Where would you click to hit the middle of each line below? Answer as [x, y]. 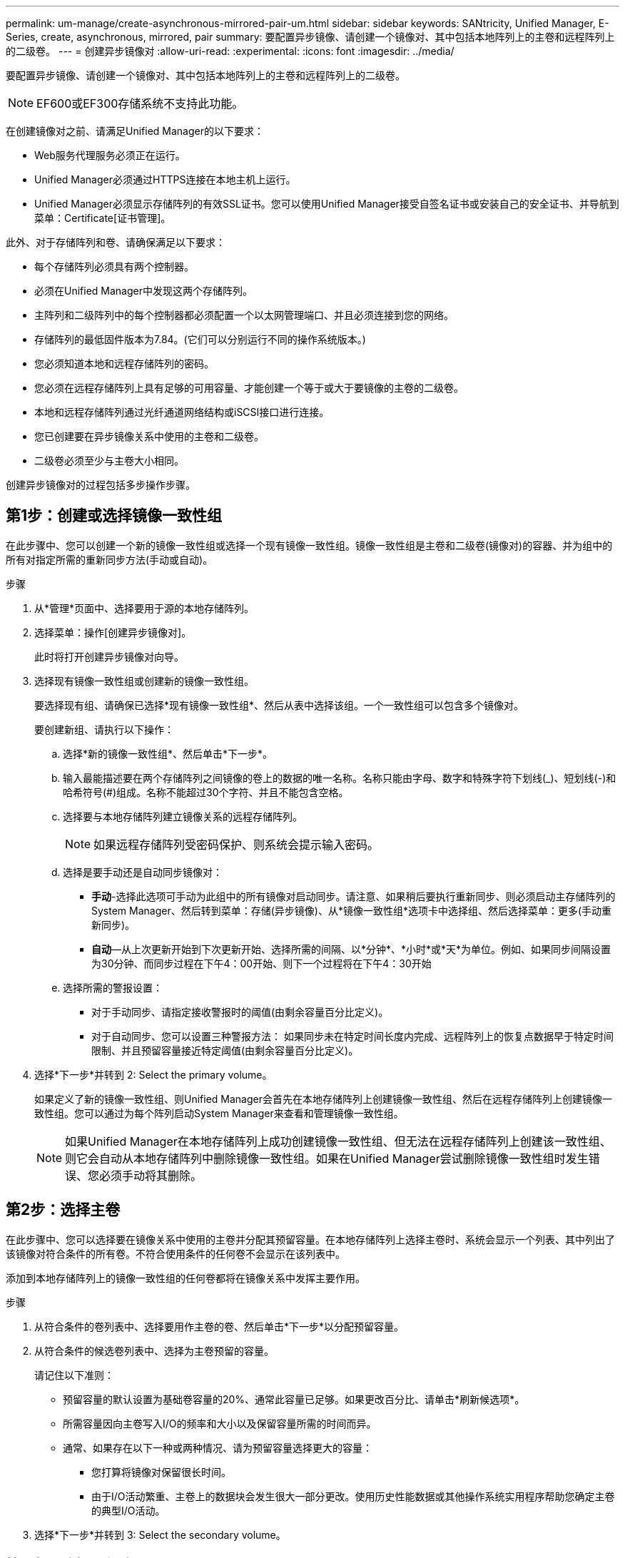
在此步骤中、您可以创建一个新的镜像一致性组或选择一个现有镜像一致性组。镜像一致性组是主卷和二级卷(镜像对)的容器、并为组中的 [309, 545]
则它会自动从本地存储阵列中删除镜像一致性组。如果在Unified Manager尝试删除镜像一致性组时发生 [327, 1158]
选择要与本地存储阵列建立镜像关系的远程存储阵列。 [183, 816]
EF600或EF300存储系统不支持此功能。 [140, 103]
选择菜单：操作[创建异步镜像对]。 [113, 632]
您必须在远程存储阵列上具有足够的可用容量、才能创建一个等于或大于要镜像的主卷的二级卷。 [249, 388]
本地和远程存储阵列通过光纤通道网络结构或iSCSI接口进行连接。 [182, 412]
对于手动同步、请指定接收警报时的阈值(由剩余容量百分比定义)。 [240, 1012]
